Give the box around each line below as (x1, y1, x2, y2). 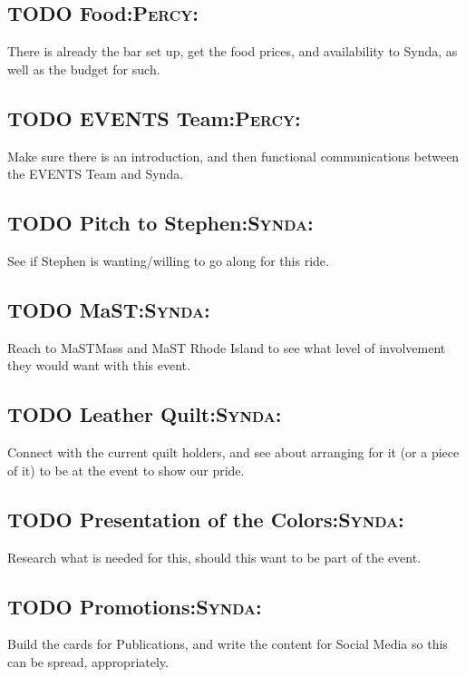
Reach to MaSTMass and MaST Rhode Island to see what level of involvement (7, 338, 446, 357)
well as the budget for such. (7, 59, 160, 78)
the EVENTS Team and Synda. (7, 164, 184, 183)
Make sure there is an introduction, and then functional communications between (7, 146, 460, 165)
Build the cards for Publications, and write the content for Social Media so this (7, 634, 448, 653)
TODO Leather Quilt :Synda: (7, 400, 282, 428)
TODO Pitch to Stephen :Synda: (7, 209, 314, 237)
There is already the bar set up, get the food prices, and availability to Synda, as (7, 42, 458, 61)
